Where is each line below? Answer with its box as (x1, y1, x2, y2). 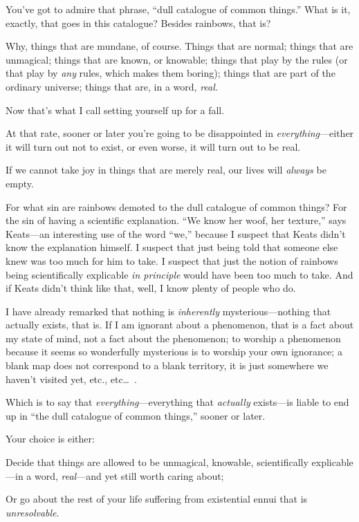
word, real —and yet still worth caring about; (34, 468, 224, 483)
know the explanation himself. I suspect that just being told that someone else (6, 240, 338, 254)
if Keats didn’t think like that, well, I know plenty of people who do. (6, 281, 296, 295)
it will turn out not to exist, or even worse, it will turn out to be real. (6, 139, 301, 153)
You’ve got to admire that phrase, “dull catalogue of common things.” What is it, (6, 2, 351, 16)
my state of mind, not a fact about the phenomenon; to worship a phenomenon (6, 330, 341, 345)
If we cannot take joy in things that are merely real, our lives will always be (6, 162, 326, 177)
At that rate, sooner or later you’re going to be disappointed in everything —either (6, 126, 354, 140)
